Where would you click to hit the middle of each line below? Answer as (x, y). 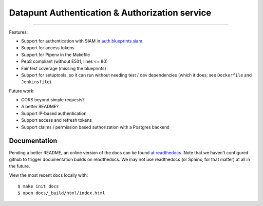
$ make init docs (38, 187)
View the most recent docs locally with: (48, 175)
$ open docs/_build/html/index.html (61, 193)
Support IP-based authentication (54, 113)
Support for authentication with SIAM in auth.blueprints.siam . (82, 41)
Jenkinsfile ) (36, 82)
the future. (19, 166)
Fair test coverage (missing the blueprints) (64, 68)
